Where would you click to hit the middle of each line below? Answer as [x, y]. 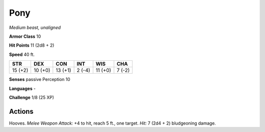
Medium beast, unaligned [35, 27]
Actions [21, 111]
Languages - [22, 88]
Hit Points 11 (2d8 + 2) [32, 45]
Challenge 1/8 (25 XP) [31, 97]
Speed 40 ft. [22, 54]
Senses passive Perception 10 [40, 79]
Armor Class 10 [25, 36]
